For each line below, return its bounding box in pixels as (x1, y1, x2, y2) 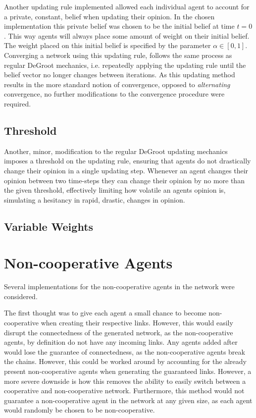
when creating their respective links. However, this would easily (41, 317, 233, 327)
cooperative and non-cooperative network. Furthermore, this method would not (4, 385, 245, 396)
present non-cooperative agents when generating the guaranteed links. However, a (4, 366, 252, 376)
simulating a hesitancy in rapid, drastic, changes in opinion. (4, 194, 185, 205)
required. (4, 98, 31, 108)
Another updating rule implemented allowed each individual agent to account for (4, 1, 250, 11)
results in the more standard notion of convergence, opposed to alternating (4, 79, 230, 89)
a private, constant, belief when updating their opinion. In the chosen (4, 11, 215, 21)
